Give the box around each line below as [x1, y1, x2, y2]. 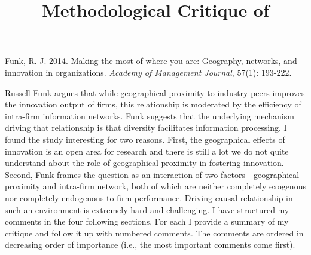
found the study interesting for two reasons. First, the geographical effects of [5, 133, 285, 145]
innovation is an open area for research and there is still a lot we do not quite [5, 145, 289, 157]
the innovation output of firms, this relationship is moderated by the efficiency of [5, 98, 301, 110]
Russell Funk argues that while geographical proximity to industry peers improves [5, 86, 305, 99]
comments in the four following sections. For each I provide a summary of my [5, 215, 289, 228]
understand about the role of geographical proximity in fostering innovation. [5, 156, 284, 169]
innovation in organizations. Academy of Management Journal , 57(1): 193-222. [5, 66, 292, 78]
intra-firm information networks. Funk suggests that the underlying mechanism [5, 109, 294, 122]
